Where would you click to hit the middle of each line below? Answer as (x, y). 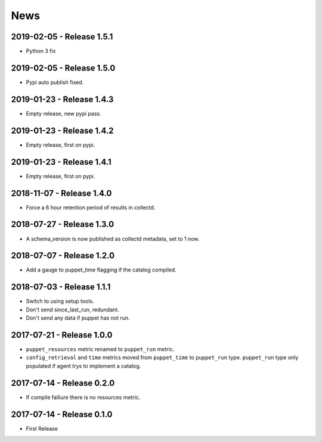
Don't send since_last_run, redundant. (72, 310)
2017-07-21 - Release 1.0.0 (62, 335)
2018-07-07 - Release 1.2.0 (63, 256)
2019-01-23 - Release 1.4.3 (62, 99)
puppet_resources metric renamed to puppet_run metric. (100, 349)
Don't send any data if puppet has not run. (78, 318)
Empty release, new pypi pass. (64, 113)
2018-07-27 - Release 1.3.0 (63, 225)
